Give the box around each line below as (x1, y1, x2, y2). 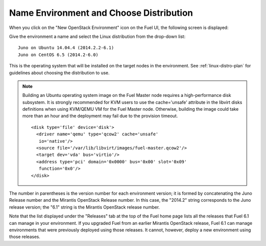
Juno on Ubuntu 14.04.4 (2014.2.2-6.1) (18, 45, 114, 51)
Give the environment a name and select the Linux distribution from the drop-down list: (9, 33, 186, 39)
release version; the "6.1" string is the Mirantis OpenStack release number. (9, 204, 160, 210)
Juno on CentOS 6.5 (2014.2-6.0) (18, 52, 99, 58)
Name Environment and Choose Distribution (9, 7, 193, 18)
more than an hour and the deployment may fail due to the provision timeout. (22, 113, 178, 119)
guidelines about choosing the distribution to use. (9, 69, 110, 76)
